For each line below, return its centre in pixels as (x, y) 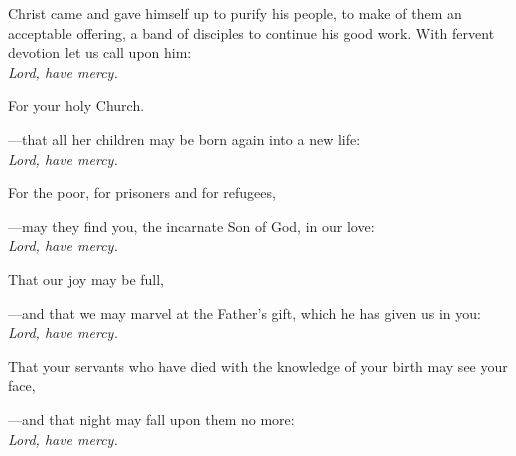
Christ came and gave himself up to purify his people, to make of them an (235, 13)
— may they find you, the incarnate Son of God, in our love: (191, 225)
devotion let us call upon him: (100, 52)
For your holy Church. (76, 105)
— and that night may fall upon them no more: (151, 418)
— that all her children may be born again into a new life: (184, 138)
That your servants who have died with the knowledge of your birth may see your (258, 365)
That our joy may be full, (86, 278)
